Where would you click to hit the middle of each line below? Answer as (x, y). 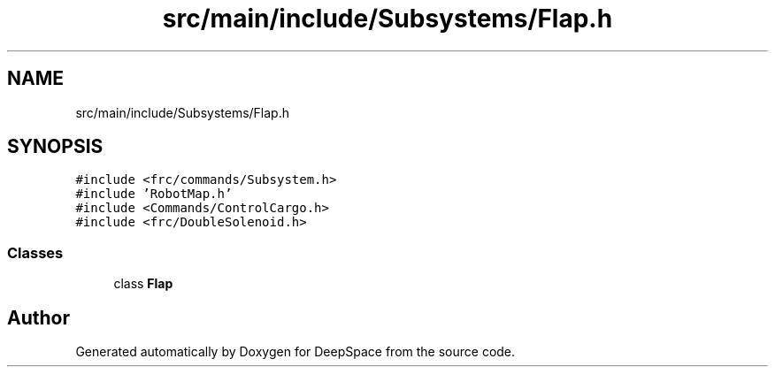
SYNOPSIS (55, 147)
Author (38, 317)
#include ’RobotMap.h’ (154, 194)
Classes (35, 252)
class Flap (143, 284)
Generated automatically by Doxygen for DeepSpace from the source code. (295, 352)
